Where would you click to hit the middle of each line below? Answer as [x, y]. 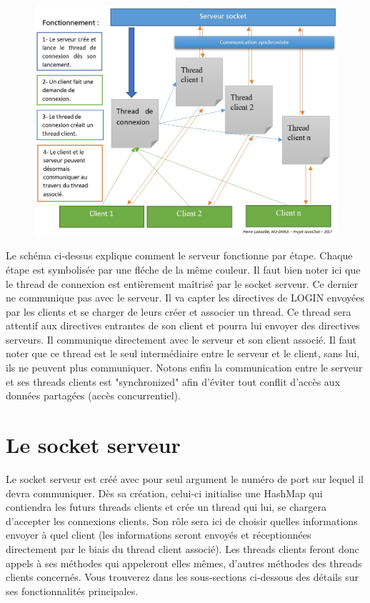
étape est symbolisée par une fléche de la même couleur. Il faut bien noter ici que [183, 269]
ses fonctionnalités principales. [72, 590]
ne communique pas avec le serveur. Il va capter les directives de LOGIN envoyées [185, 298]
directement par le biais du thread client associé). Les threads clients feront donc [182, 548]
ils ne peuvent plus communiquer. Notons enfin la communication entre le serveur [184, 368]
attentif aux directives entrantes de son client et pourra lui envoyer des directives [183, 325]
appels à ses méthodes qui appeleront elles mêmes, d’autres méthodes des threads [184, 563]
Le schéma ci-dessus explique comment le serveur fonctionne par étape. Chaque [179, 255]
